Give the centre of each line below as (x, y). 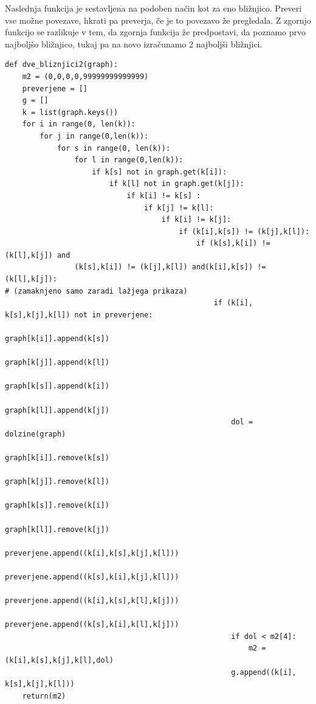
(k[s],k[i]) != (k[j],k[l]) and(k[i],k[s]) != (170, 267)
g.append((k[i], (264, 672)
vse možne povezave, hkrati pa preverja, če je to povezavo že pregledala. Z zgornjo (158, 20)
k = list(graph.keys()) (70, 112)
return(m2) (44, 696)
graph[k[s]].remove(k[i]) (57, 506)
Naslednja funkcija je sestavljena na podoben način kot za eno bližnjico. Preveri (153, 8)
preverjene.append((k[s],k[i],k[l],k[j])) (92, 625)
